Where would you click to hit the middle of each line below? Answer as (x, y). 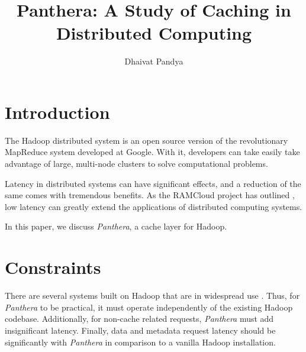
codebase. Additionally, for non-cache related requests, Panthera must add (139, 319)
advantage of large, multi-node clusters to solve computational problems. (136, 164)
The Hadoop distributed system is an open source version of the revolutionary (146, 140)
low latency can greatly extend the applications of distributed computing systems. (154, 206)
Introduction (57, 112)
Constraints (53, 267)
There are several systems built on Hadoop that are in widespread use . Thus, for (152, 296)
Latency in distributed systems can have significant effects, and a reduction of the (153, 183)
